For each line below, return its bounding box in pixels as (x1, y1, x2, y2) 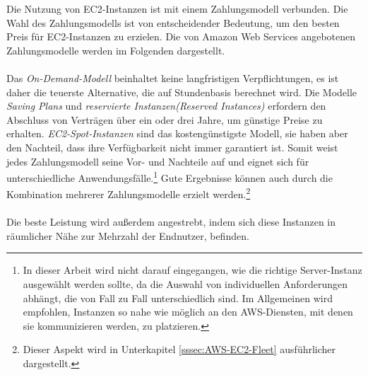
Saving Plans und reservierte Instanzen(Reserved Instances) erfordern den (6, 98, 326, 113)
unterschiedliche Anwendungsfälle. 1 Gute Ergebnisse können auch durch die (6, 168, 333, 185)
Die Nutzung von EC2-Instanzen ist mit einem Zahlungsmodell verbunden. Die (6, 1, 348, 16)
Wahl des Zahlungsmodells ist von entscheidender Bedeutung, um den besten (6, 15, 340, 30)
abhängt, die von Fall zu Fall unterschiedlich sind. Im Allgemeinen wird (23, 290, 333, 305)
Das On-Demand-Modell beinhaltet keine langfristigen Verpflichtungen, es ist (6, 70, 339, 85)
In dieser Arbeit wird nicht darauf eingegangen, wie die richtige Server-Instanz (23, 262, 362, 277)
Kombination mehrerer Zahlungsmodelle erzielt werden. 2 (6, 185, 251, 202)
